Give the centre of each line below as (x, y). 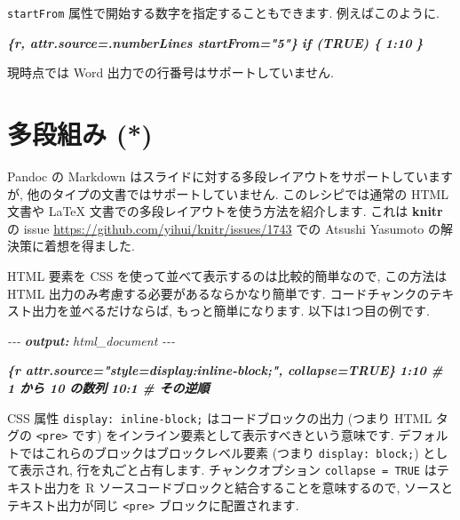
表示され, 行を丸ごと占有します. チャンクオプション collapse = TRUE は (228, 470)
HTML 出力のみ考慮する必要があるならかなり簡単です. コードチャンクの (218, 293)
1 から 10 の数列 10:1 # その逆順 (108, 387)
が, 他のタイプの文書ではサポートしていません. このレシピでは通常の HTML (228, 193)
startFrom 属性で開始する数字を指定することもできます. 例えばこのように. (223, 12)
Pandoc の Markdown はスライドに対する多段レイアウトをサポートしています (230, 176)
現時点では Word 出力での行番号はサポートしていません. (171, 72)
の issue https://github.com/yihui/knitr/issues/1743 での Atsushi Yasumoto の (224, 228)
